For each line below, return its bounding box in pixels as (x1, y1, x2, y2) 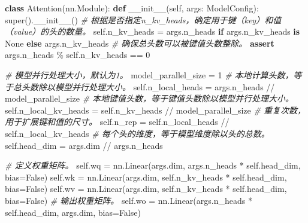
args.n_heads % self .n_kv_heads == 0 (5, 48, 150, 61)
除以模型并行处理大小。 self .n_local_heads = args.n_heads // (38, 80, 275, 93)
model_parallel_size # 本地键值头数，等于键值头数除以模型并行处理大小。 (5, 92, 294, 105)
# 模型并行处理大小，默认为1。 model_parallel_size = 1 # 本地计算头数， (5, 68, 294, 81)
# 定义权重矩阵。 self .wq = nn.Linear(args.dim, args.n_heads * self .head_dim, (5, 159, 301, 172)
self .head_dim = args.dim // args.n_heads (5, 139, 163, 151)
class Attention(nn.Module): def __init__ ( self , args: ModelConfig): (5, 2, 259, 14)
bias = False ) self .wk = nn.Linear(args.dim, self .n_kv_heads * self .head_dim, (5, 170, 287, 183)
